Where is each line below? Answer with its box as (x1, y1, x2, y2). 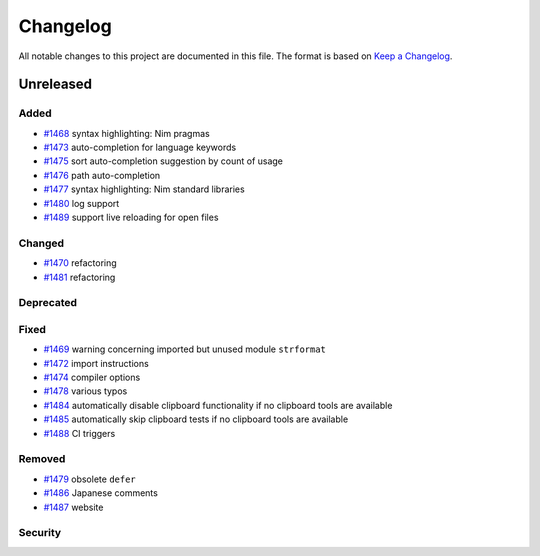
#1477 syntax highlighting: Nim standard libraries (43, 183, 245, 195)
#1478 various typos (43, 385, 128, 397)
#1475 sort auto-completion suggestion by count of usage (43, 155, 284, 167)
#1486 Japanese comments (43, 487, 159, 499)
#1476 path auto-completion (43, 169, 161, 181)
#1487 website (43, 501, 104, 513)
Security (18, 526, 62, 540)
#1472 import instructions (43, 357, 149, 369)
